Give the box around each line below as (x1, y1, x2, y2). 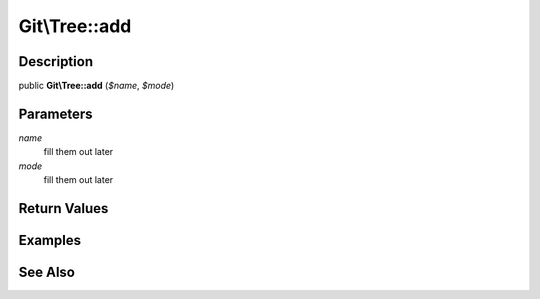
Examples (18, 231, 82, 249)
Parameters (18, 105, 93, 122)
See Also (18, 263, 75, 280)
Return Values (18, 200, 109, 217)
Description (18, 53, 94, 70)
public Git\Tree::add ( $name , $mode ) (18, 80, 175, 92)
